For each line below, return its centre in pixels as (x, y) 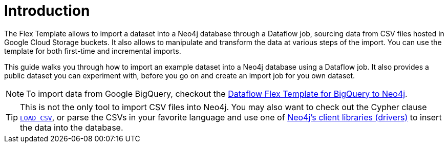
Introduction (47, 11)
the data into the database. (72, 127)
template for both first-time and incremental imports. (93, 51)
